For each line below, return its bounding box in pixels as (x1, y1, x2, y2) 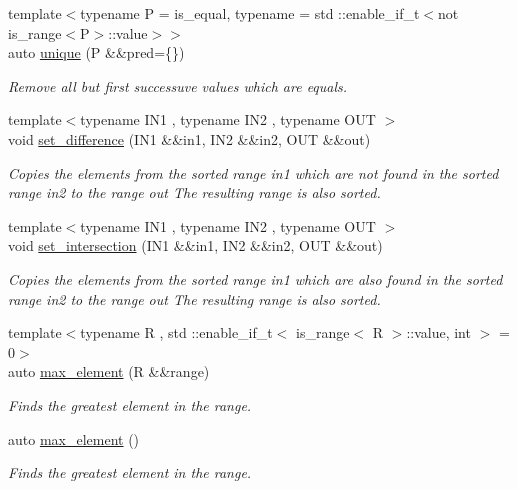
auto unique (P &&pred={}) (8, 42, 185, 63)
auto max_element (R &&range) (8, 361, 210, 382)
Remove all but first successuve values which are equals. (8, 75, 348, 96)
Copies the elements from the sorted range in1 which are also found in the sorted (8, 268, 503, 289)
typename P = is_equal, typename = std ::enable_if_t (80, 3, 420, 23)
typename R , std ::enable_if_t (80, 322, 273, 343)
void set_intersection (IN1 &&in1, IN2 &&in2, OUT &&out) (8, 235, 383, 256)
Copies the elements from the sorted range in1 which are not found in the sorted (8, 162, 499, 183)
